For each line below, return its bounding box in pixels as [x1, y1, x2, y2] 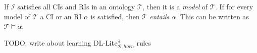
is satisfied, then [90, 11, 140, 21]
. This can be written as [176, 11, 249, 21]
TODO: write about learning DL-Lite [4, 37, 118, 48]
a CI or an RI [40, 11, 82, 21]
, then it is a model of [142, 1, 208, 11]
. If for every [215, 1, 253, 11]
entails [150, 11, 169, 21]
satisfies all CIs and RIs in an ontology [17, 1, 135, 11]
